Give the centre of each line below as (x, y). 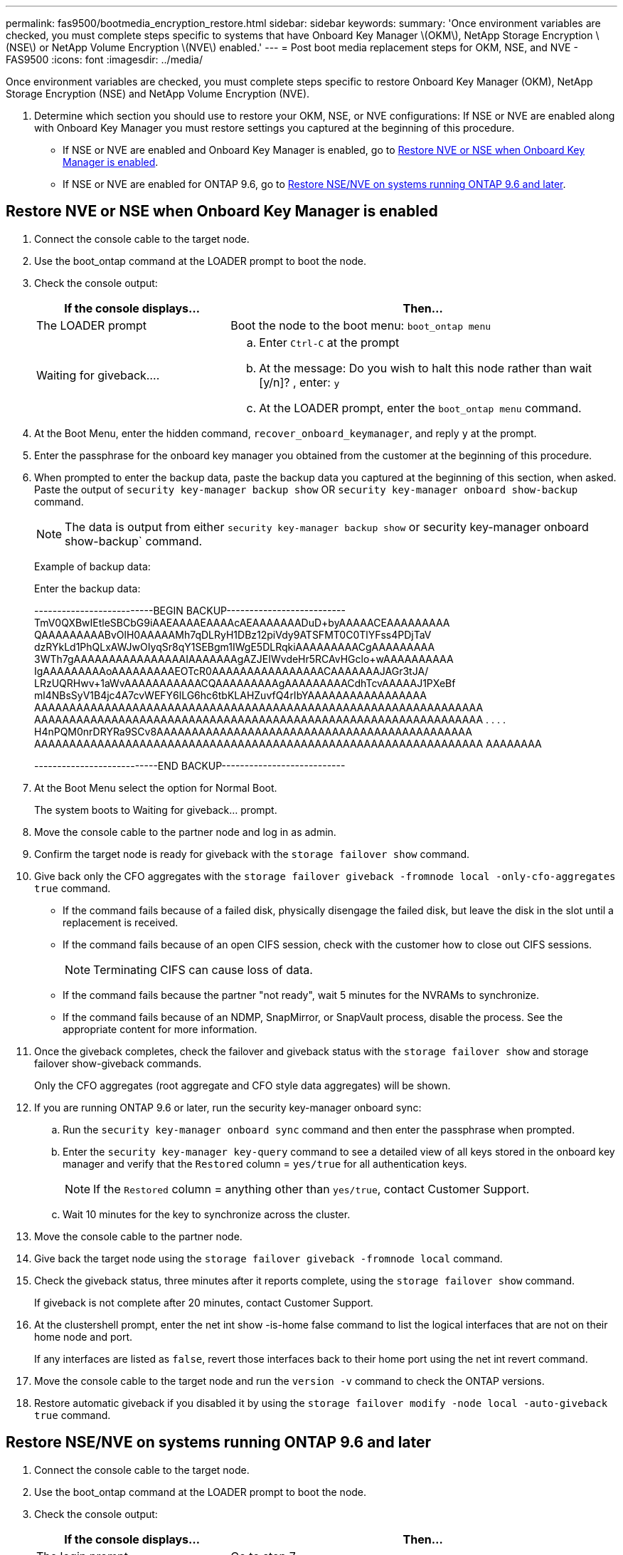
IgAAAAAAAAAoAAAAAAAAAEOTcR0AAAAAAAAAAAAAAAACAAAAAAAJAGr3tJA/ (231, 671)
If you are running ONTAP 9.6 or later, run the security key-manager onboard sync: (228, 1107)
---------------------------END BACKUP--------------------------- (190, 765)
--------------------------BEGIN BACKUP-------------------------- (190, 610)
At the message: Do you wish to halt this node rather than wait (426, 368)
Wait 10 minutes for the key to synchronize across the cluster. (207, 1214)
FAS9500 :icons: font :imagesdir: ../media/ (104, 59)
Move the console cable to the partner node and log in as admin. (185, 832)
